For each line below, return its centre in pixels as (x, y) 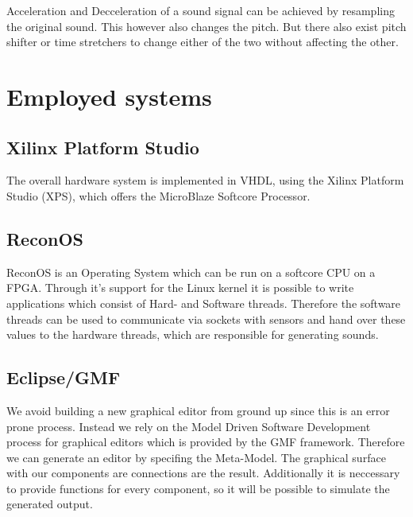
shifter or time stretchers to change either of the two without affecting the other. (203, 42)
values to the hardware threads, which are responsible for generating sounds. (193, 334)
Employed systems (109, 96)
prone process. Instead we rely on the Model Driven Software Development (189, 426)
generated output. (50, 504)
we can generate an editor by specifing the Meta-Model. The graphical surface (196, 457)
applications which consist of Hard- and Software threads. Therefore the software (204, 303)
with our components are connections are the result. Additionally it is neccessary (203, 473)
